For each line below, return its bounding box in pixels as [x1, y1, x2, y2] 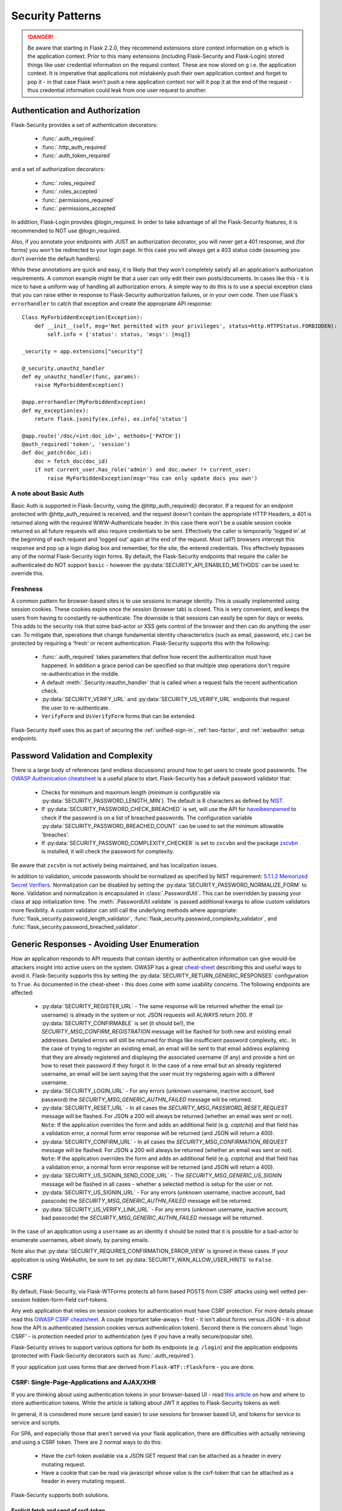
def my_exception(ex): [22, 407, 89, 414]
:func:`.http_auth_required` [41, 143, 108, 150]
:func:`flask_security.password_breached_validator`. [11, 924, 141, 931]
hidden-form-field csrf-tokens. [31, 1296, 109, 1303]
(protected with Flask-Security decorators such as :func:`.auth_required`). [11, 1352, 195, 1359]
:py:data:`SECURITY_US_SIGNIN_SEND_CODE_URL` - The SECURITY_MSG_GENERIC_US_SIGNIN [41, 1172, 282, 1179]
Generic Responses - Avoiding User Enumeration [11, 939, 199, 950]
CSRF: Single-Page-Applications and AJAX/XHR [11, 1378, 156, 1386]
